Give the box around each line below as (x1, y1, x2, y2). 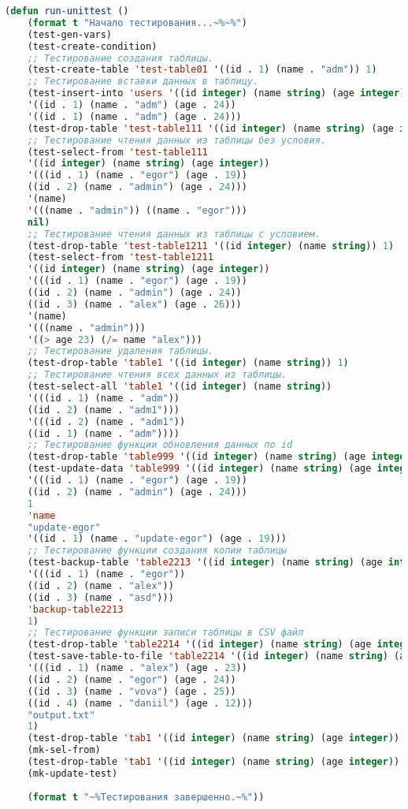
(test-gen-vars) (27, 28, 113, 40)
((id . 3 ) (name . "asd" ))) (27, 591, 174, 603)
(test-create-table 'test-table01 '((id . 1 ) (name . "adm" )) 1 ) (27, 64, 377, 76)
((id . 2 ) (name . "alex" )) (27, 580, 174, 591)
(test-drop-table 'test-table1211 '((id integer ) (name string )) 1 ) (27, 240, 395, 252)
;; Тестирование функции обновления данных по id (27, 439, 293, 451)
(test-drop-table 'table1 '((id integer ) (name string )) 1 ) (27, 357, 349, 369)
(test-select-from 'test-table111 (27, 146, 208, 158)
